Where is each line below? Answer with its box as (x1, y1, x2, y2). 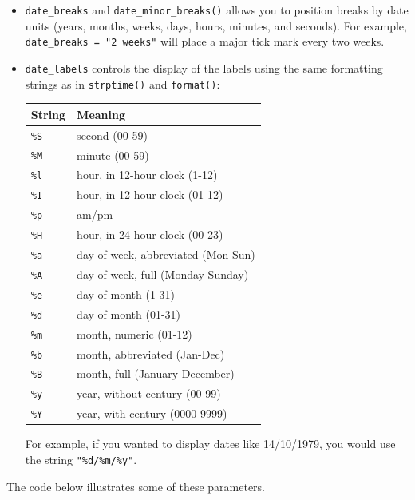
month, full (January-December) (77, 365, 235, 382)
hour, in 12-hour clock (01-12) (77, 186, 223, 203)
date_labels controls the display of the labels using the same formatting (25, 59, 383, 76)
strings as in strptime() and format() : (25, 75, 220, 92)
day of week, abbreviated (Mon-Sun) (77, 246, 255, 263)
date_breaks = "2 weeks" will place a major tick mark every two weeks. (25, 33, 385, 50)
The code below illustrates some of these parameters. (6, 478, 266, 494)
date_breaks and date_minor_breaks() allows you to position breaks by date (25, 2, 409, 18)
